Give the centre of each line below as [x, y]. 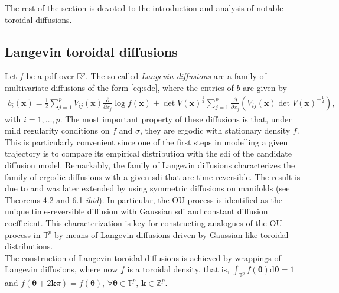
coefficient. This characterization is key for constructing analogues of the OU [144, 222]
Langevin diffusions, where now [61, 269]
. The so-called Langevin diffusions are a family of [176, 76]
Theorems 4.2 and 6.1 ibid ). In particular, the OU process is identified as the [144, 199]
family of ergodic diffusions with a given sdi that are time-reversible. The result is [153, 176]
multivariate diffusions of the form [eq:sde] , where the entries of [119, 87]
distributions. [29, 246]
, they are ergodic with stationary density [215, 130]
